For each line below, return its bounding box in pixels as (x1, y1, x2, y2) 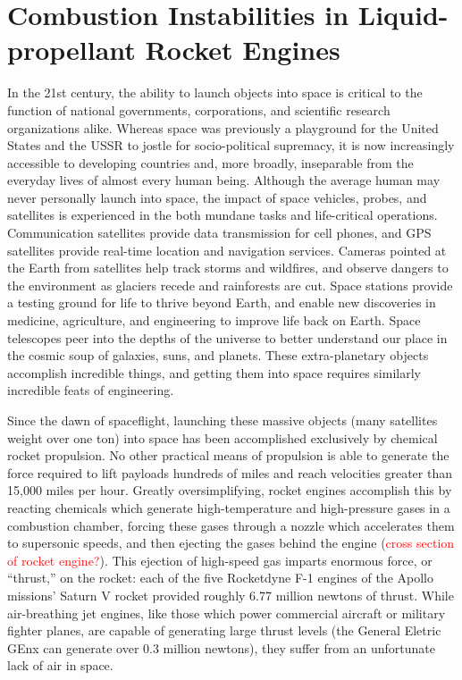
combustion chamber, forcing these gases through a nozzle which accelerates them (7, 516, 455, 534)
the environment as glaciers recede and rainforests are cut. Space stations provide (7, 275, 453, 294)
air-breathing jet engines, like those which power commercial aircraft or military (7, 603, 446, 622)
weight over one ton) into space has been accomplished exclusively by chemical (7, 428, 438, 447)
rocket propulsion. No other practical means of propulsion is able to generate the (7, 446, 449, 465)
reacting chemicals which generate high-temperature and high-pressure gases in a (7, 498, 450, 516)
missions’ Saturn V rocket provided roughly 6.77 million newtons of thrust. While (7, 585, 454, 604)
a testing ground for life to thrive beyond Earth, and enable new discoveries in (7, 293, 436, 312)
